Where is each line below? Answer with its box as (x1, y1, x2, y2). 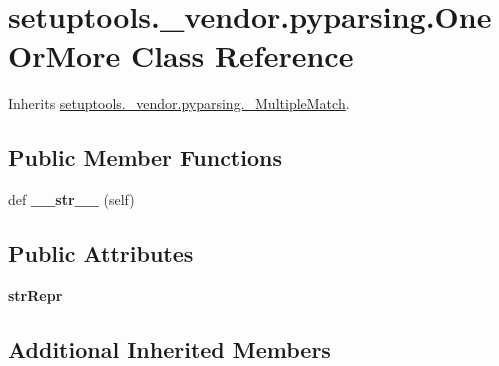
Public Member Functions (8, 142, 282, 173)
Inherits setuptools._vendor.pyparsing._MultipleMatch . (8, 93, 350, 114)
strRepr (8, 284, 63, 305)
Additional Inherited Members (8, 333, 331, 364)
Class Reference (130, 35, 354, 76)
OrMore (8, 35, 121, 76)
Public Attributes (8, 238, 194, 269)
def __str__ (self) (8, 189, 135, 210)
